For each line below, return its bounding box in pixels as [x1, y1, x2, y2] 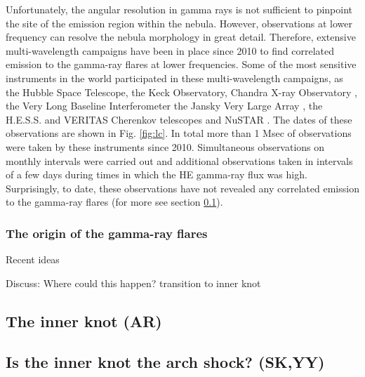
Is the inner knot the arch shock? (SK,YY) [6, 351, 325, 373]
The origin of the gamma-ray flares [6, 224, 208, 242]
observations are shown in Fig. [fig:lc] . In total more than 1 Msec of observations [6, 126, 352, 140]
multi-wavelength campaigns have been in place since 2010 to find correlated [6, 43, 335, 58]
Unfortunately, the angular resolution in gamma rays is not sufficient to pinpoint [6, 2, 353, 16]
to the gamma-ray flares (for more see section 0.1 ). [6, 194, 223, 209]
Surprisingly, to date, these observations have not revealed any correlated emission [6, 180, 359, 195]
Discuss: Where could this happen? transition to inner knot [6, 275, 261, 290]
